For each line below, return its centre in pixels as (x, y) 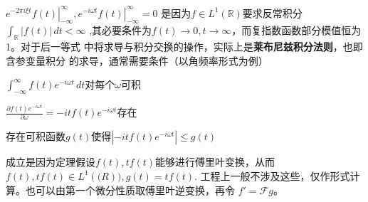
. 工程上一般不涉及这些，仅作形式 (272, 175)
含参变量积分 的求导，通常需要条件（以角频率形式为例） (137, 60)
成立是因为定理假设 (51, 162)
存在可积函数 (36, 136)
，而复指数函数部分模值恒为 (296, 30)
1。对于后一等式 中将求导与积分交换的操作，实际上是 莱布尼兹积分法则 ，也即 (184, 47)
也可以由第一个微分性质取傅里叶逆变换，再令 (130, 190)
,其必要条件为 (121, 30)
